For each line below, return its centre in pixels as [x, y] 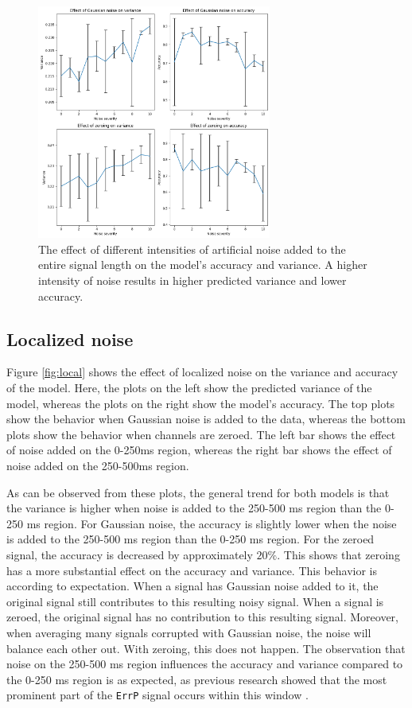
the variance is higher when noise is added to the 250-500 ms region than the [194, 508]
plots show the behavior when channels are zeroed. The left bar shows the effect [201, 434]
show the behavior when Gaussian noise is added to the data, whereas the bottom [206, 419]
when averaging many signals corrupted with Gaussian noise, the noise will [189, 632]
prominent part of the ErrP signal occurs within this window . [157, 695]
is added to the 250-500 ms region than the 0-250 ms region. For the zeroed [190, 539]
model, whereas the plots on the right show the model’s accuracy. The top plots [201, 403]
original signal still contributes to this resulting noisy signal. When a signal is [195, 601]
